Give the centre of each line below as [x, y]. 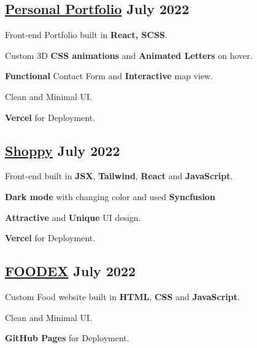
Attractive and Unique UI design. [73, 217]
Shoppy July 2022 [63, 150]
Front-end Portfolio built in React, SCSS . [86, 35]
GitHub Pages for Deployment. [67, 338]
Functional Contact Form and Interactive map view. [109, 76]
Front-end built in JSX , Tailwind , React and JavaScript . [119, 176]
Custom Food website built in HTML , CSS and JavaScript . [122, 296]
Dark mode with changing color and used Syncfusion [110, 196]
